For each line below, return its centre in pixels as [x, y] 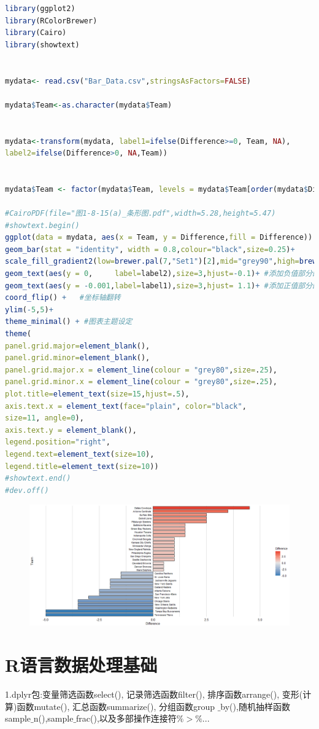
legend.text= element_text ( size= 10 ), [80, 454]
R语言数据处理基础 [81, 665]
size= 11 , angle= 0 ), [44, 418]
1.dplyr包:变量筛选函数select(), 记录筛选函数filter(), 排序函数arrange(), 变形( [154, 694]
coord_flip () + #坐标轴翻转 [63, 298]
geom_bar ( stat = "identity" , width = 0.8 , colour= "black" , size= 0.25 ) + [150, 249]
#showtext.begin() [42, 225]
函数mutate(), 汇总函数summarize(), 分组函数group [116, 706]
